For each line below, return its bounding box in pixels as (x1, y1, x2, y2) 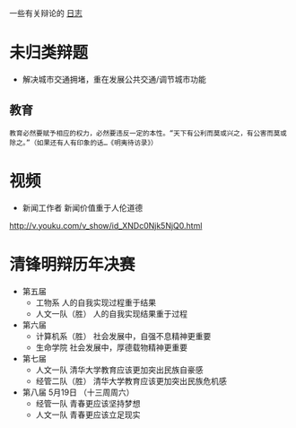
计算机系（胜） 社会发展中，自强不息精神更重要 (35, 330, 212, 341)
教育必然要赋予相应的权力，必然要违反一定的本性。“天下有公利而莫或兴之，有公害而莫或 (9, 128, 287, 137)
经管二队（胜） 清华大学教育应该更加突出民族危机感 (35, 375, 227, 386)
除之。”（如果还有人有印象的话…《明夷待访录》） (9, 138, 159, 147)
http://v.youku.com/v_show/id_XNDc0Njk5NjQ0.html (9, 220, 203, 231)
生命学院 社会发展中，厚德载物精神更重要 (35, 342, 188, 353)
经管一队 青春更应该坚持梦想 (35, 397, 141, 408)
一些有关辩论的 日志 (9, 8, 83, 18)
